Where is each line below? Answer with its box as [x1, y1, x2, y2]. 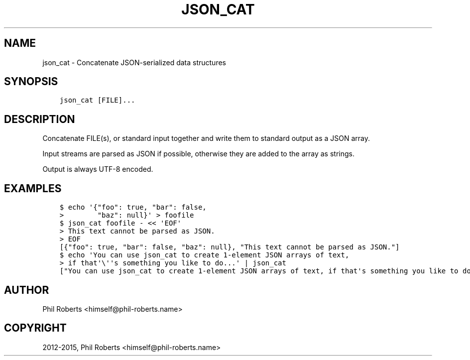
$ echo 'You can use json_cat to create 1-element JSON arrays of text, [59, 251, 350, 259]
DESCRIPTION [4, 113, 75, 125]
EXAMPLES [4, 182, 62, 195]
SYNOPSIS [4, 75, 58, 88]
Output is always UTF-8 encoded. [42, 165, 153, 174]
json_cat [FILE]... [59, 96, 135, 105]
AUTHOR [4, 283, 49, 296]
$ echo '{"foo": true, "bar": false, [59, 203, 207, 212]
